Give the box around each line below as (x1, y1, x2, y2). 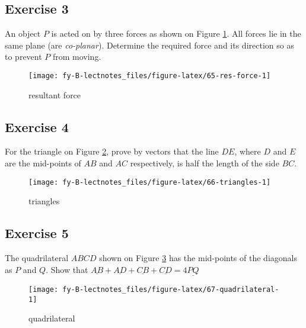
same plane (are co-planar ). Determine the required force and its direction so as (5, 38, 294, 51)
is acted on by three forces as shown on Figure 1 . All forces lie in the (51, 27, 301, 40)
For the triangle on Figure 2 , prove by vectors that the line (5, 145, 219, 157)
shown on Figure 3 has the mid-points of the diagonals (99, 252, 297, 264)
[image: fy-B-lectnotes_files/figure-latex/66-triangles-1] (28, 178, 271, 186)
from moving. (52, 50, 101, 63)
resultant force (28, 88, 81, 101)
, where (234, 145, 261, 157)
